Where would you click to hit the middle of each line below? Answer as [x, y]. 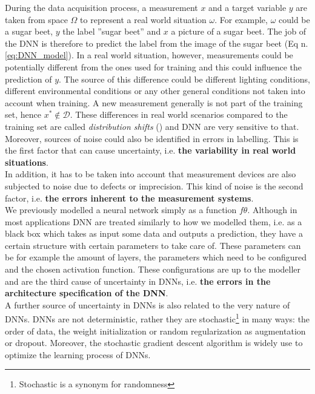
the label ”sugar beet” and [112, 31]
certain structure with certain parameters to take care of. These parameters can [153, 245]
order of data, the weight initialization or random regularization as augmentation [155, 331]
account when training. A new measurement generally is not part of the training [154, 102]
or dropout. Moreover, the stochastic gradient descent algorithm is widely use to [154, 343]
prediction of [28, 79]
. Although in [272, 210]
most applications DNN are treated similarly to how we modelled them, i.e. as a [154, 221]
